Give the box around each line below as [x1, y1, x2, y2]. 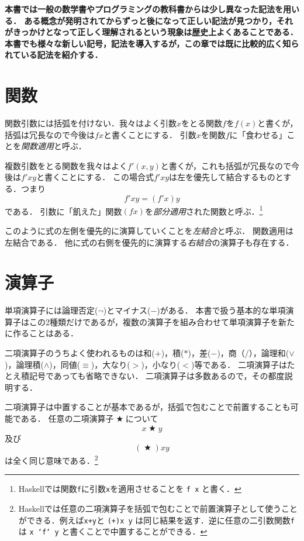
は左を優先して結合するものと [169, 171, 284, 183]
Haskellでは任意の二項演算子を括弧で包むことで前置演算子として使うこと [18, 502, 298, 515]
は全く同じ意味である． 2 [5, 453, 98, 466]
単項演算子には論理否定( [5, 304, 98, 316]
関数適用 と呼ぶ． [21, 140, 87, 152]
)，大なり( [91, 358, 130, 370]
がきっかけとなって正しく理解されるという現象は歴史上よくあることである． [5, 26, 298, 38]
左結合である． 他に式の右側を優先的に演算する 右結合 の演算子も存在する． [5, 236, 294, 248]
